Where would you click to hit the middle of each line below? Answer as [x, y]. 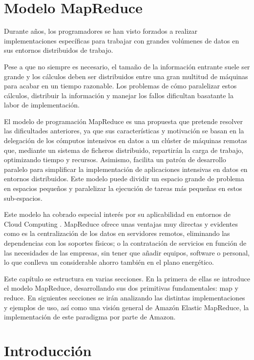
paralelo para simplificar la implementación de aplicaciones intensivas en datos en [126, 169]
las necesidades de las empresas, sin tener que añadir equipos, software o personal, [127, 252]
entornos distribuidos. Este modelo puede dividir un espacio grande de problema [124, 179]
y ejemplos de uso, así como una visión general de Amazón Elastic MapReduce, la [127, 307]
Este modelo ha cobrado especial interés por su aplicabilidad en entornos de [117, 214]
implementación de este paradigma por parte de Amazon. [90, 317]
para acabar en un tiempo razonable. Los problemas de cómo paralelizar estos [120, 86]
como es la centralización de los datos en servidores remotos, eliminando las [117, 233]
